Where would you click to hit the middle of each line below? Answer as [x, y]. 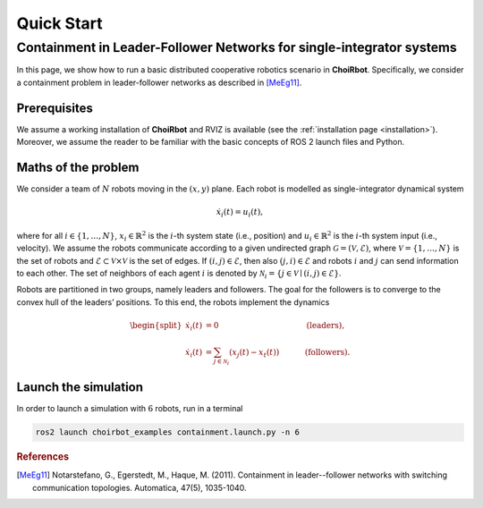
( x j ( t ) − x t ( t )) [254, 353]
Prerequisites [55, 108]
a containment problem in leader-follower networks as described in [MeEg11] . [159, 82]
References [43, 457]
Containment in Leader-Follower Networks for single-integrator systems [237, 47]
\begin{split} [156, 325]
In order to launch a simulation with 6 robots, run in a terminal [130, 409]
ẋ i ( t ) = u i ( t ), [240, 213]
